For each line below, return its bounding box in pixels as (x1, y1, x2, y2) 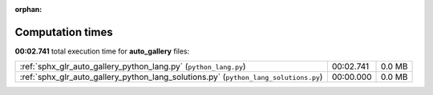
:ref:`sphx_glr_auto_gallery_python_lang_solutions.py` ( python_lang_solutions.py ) (19, 72, 323, 83)
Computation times (14, 25, 113, 39)
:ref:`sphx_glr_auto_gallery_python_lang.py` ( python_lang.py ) (19, 61, 246, 72)
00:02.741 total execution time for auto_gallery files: (14, 46, 190, 56)
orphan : (14, 5, 42, 14)
